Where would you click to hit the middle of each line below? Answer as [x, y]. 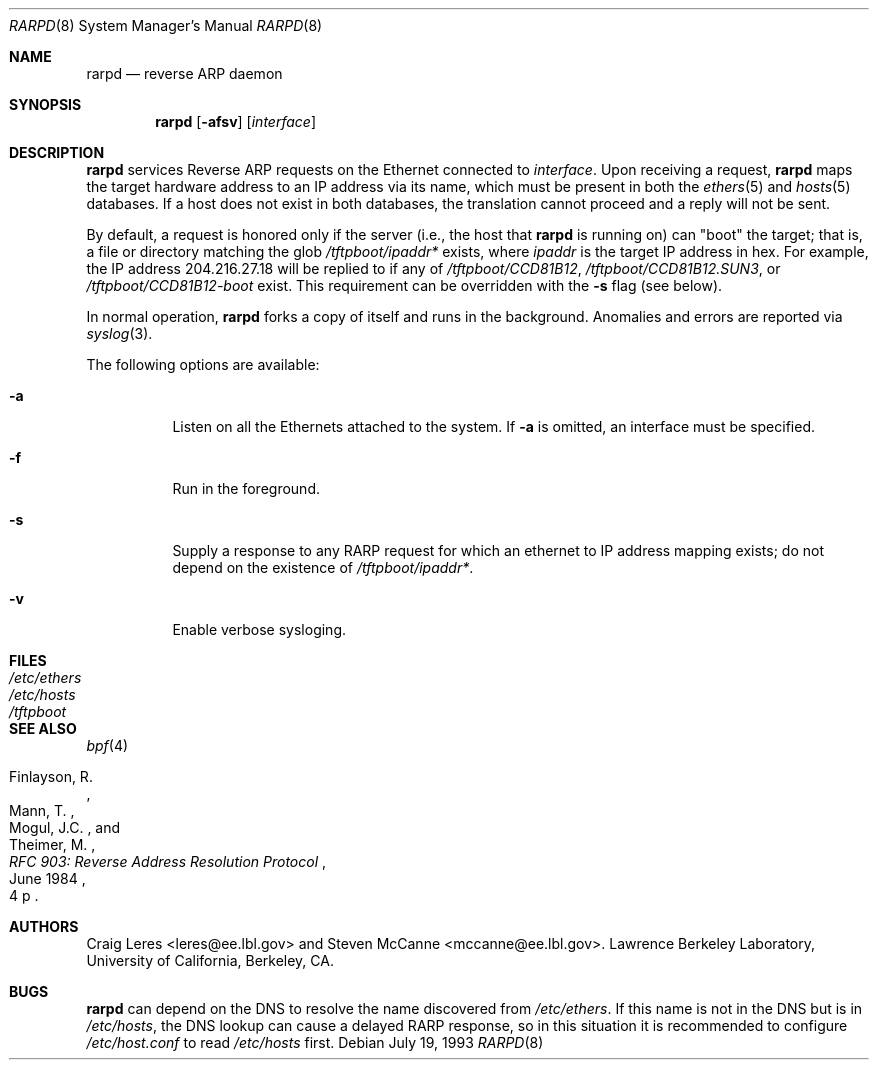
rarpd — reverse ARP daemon [184, 73]
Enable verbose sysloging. [259, 629]
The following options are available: [203, 364]
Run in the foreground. [246, 488]
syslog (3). [119, 333]
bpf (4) [107, 745]
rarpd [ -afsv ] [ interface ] [235, 121]
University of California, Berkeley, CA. [210, 960]
